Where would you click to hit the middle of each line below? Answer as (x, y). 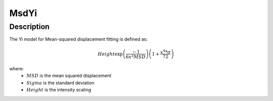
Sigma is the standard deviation (60, 82)
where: (17, 69)
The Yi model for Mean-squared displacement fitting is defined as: (78, 39)
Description (30, 27)
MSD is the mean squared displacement (69, 76)
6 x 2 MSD (136, 56)
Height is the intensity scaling (59, 90)
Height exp (110, 54)
